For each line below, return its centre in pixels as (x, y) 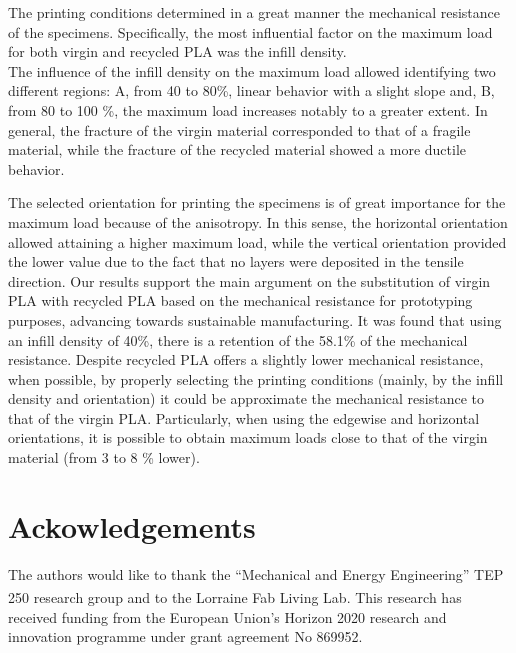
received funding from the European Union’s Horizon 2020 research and (227, 616)
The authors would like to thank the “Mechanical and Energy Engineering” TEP (256, 573)
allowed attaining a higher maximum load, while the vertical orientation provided (257, 241)
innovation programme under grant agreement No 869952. (185, 636)
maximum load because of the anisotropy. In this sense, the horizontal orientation (258, 221)
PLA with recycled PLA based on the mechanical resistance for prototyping (240, 300)
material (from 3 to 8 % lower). (104, 457)
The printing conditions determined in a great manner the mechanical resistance (254, 12)
